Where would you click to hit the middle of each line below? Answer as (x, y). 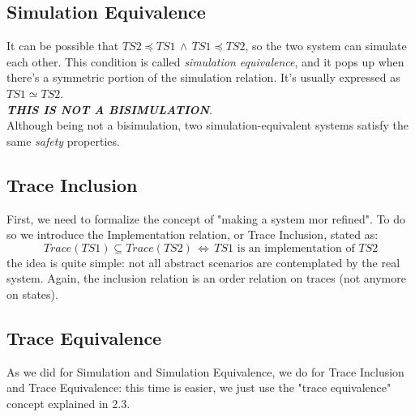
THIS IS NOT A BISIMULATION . (110, 109)
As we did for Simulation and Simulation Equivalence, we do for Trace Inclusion (205, 371)
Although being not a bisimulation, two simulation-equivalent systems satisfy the (207, 125)
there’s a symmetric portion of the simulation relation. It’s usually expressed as (203, 77)
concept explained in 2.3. (68, 403)
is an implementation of (296, 248)
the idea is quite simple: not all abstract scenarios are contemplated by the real (203, 262)
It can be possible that (63, 46)
